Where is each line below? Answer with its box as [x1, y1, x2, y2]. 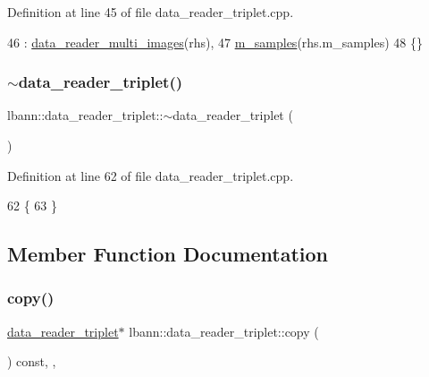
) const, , [7, 352, 56, 371]
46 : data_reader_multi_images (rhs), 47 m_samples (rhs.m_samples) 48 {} [7, 32, 424, 51]
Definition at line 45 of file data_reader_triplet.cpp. [7, 3, 294, 21]
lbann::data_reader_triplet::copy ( [129, 321, 319, 340]
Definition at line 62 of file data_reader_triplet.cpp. [7, 166, 294, 184]
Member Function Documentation [7, 240, 329, 268]
